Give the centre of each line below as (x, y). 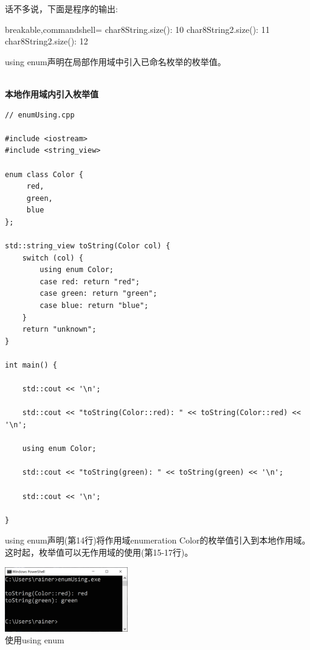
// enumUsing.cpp (40, 115)
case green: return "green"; (98, 294)
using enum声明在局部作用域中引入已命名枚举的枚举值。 (115, 61)
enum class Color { (44, 174)
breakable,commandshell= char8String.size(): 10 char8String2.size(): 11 (137, 29)
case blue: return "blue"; (94, 306)
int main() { (31, 365)
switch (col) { (53, 258)
